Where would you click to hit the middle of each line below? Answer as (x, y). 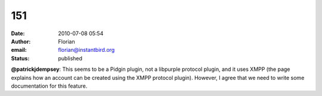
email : (19, 50)
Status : (20, 58)
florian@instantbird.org (86, 50)
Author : (21, 41)
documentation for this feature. (49, 86)
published (70, 58)
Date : (18, 33)
